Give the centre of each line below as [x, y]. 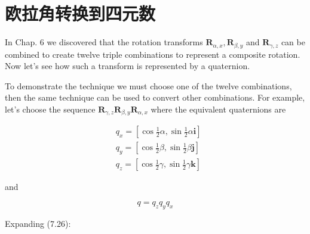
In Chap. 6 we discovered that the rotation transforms [104, 42]
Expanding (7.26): [38, 223]
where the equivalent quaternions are [218, 109]
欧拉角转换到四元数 [80, 13]
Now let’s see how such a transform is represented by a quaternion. [128, 66]
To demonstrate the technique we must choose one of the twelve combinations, [148, 85]
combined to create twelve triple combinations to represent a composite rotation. [153, 54]
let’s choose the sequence [50, 109]
